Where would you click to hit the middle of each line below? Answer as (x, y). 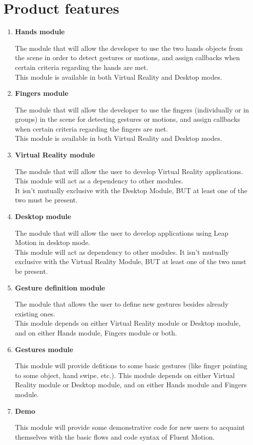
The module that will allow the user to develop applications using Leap (122, 233)
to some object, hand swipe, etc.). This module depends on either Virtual (125, 375)
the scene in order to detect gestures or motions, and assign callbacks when (127, 57)
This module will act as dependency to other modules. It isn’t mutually (122, 252)
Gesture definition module (60, 287)
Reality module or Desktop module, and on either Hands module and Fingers (131, 385)
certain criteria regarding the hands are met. (82, 67)
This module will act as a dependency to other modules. (99, 181)
